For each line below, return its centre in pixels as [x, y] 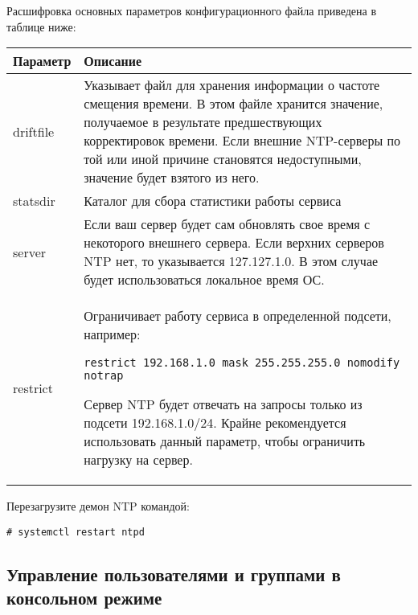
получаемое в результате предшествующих [203, 122]
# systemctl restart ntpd [76, 532]
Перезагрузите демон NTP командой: [98, 506]
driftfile [34, 131]
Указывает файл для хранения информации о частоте [232, 85]
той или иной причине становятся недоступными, [223, 159]
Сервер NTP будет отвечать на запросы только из [223, 404]
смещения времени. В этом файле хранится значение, [234, 104]
